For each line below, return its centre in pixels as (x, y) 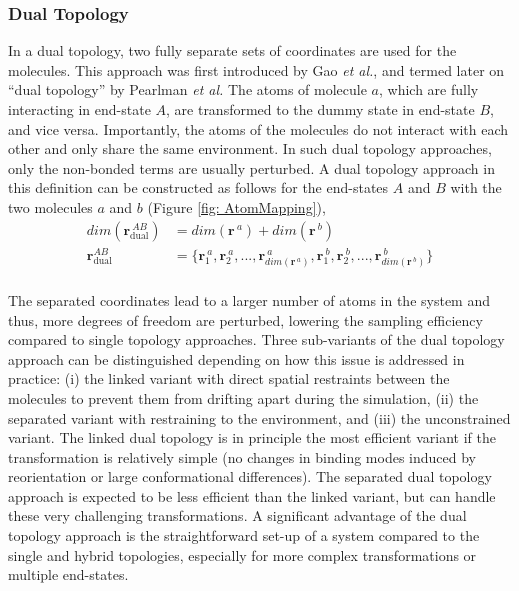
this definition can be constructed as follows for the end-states (198, 187)
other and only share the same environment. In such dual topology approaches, (250, 148)
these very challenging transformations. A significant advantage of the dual (237, 515)
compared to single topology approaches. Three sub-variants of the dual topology (256, 339)
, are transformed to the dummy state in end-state (320, 109)
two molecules (50, 206)
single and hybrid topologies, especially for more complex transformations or (242, 554)
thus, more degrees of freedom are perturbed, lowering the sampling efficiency (245, 319)
